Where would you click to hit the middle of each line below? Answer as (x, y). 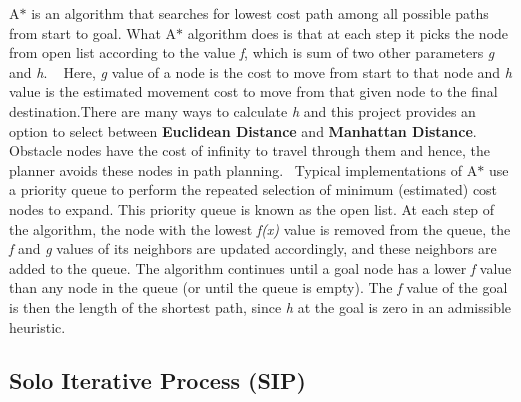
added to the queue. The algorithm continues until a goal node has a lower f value (260, 267)
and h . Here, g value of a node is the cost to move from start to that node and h (260, 71)
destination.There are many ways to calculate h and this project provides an (242, 110)
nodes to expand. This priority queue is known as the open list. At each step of (252, 208)
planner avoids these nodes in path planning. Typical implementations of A (243, 169)
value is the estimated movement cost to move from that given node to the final (253, 91)
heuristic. (37, 326)
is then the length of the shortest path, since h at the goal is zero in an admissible (260, 306)
